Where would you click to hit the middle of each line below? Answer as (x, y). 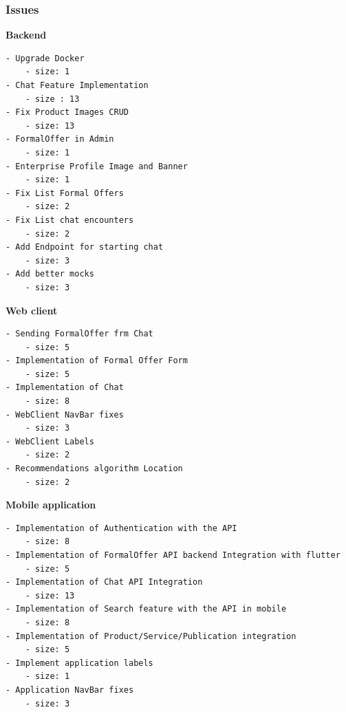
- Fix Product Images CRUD (67, 112)
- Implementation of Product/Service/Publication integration (151, 636)
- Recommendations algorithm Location (94, 469)
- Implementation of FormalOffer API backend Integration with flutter (173, 555)
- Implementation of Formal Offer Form (97, 361)
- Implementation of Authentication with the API (121, 528)
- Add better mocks (50, 274)
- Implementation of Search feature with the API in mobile (146, 609)
